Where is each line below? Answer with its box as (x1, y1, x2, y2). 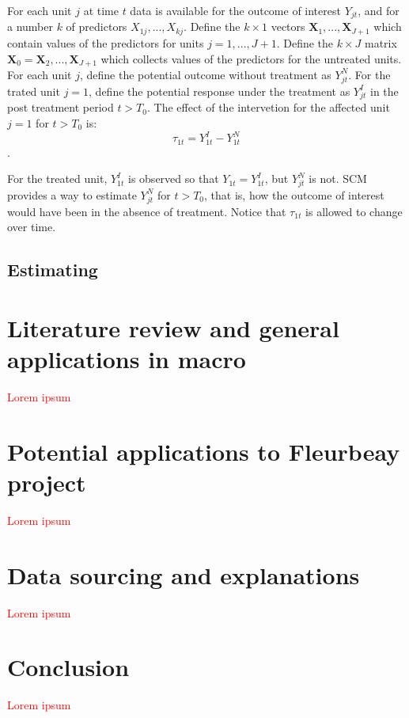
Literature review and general (7, 311, 339, 344)
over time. (7, 218, 56, 235)
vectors (271, 18, 305, 35)
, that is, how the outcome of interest (204, 186, 384, 203)
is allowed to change (305, 203, 403, 219)
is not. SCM (309, 170, 367, 187)
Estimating (7, 257, 98, 282)
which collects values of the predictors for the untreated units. (100, 50, 402, 66)
